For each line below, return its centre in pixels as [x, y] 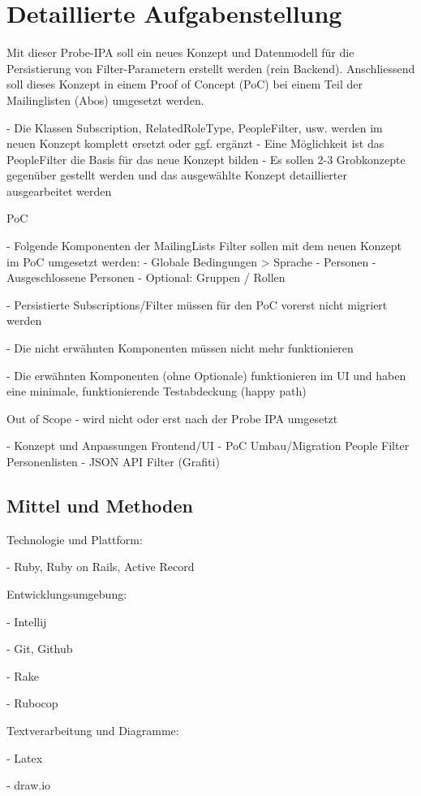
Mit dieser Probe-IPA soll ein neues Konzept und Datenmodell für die [180, 52]
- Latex [25, 757]
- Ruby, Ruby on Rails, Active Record [101, 567]
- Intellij [27, 621]
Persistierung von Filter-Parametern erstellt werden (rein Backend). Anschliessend [211, 68]
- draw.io [29, 785]
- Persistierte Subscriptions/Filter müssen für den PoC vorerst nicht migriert [197, 304]
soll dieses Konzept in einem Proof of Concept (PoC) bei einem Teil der [185, 84]
